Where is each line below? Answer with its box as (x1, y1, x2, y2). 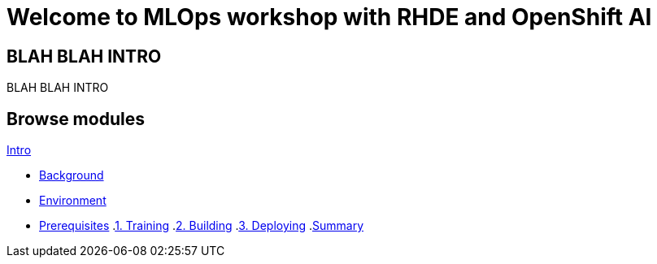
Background (39, 168, 104, 183)
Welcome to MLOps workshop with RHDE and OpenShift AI (7, 3, 652, 31)
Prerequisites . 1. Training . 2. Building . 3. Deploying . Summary (39, 219, 364, 233)
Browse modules (7, 108, 145, 129)
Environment (39, 193, 107, 208)
